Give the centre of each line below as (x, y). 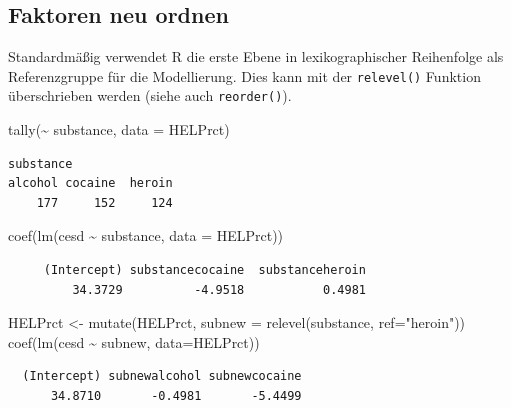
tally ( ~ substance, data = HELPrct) (119, 129)
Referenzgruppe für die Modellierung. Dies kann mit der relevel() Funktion (244, 75)
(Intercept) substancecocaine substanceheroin (204, 270)
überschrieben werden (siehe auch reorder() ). (150, 95)
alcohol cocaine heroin (90, 183)
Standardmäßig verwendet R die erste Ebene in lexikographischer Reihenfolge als (256, 56)
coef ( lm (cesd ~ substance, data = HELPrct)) (146, 235)
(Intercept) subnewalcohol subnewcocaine (162, 376)
